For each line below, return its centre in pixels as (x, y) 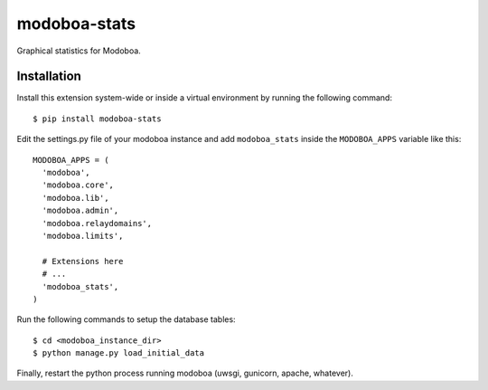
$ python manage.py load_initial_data (119, 353)
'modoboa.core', (78, 185)
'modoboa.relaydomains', (97, 223)
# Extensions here (83, 261)
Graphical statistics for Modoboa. (79, 51)
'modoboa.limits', (83, 236)
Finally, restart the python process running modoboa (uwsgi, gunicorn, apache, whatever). (185, 373)
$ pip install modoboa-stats (97, 119)
